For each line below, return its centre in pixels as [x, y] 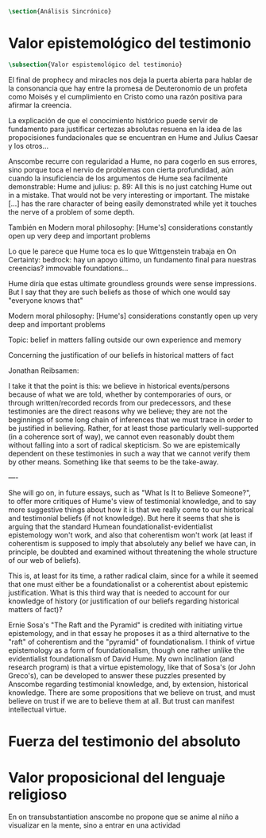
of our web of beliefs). [44, 560]
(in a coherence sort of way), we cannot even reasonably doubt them [121, 436]
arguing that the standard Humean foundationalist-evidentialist [110, 526]
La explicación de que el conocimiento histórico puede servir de [113, 120]
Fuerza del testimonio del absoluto [124, 741]
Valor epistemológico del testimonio [130, 43]
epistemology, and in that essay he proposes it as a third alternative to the [129, 633]
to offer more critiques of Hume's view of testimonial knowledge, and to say [132, 501]
